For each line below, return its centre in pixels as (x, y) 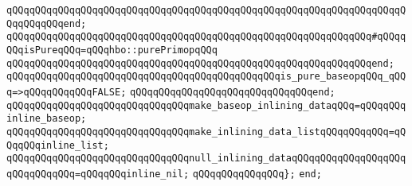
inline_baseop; (47, 119)
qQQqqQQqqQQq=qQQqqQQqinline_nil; (98, 174)
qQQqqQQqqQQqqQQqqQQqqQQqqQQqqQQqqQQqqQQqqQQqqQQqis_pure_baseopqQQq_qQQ (206, 77)
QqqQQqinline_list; (58, 145)
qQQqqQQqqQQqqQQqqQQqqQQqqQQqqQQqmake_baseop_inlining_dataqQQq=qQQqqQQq (206, 105)
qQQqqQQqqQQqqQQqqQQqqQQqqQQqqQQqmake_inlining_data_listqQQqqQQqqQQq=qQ (206, 132)
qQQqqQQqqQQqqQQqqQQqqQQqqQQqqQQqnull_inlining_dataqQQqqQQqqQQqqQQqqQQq (206, 159)
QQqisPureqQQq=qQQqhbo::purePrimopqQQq (112, 50)
